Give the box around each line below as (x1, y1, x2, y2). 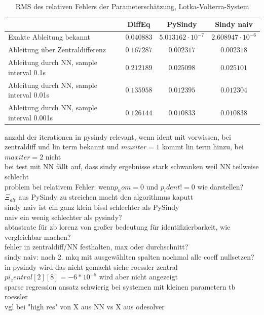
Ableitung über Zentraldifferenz (8, 44, 106, 55)
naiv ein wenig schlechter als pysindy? (5, 211, 122, 222)
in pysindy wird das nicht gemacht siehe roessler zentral (5, 261, 178, 272)
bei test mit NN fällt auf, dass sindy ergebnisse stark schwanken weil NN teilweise (5, 161, 259, 172)
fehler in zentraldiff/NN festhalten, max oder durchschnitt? (5, 241, 188, 252)
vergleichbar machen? (5, 231, 71, 242)
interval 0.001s (8, 112, 53, 122)
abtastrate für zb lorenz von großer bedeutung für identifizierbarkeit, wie (5, 222, 231, 232)
